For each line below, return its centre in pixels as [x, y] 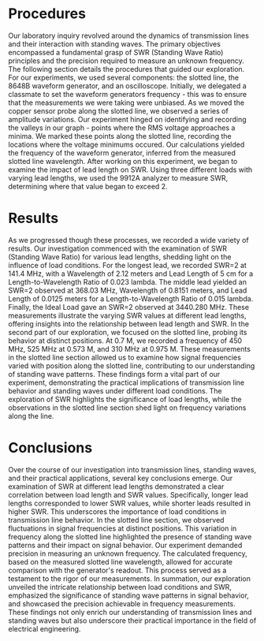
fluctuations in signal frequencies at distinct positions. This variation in [123, 528]
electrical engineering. [45, 628]
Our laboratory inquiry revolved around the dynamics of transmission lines [129, 35]
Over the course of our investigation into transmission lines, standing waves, [132, 469]
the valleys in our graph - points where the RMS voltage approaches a [122, 128]
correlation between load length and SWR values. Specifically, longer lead [128, 494]
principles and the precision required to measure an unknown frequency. [126, 61]
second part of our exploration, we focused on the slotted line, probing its [128, 332]
